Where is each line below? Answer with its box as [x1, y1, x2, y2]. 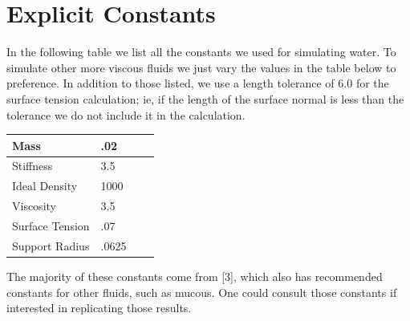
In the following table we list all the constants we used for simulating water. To [6, 43, 396, 60]
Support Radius [12, 237, 90, 254]
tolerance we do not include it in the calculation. [6, 106, 246, 123]
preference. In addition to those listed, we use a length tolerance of [6, 75, 335, 91]
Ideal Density [12, 177, 78, 194]
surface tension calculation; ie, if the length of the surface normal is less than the [6, 90, 404, 107]
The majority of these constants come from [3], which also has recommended [6, 267, 383, 284]
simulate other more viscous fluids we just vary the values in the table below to [6, 59, 396, 75]
